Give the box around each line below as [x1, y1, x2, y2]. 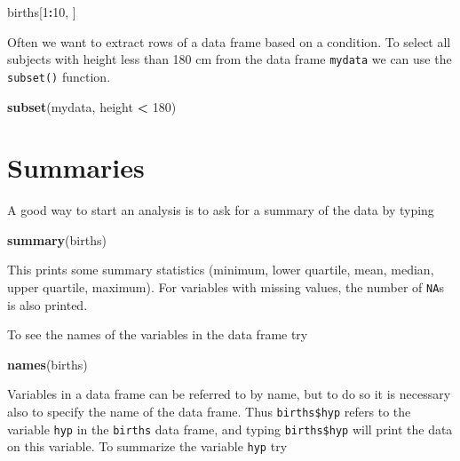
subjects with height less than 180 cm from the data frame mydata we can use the [7, 50, 452, 68]
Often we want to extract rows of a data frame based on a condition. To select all [7, 32, 451, 51]
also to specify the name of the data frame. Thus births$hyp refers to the [7, 402, 411, 421]
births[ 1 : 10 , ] [7, 3, 76, 20]
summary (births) [7, 230, 107, 249]
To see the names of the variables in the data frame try [7, 325, 308, 344]
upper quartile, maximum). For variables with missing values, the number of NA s [7, 278, 444, 296]
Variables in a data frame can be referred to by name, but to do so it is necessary [7, 385, 451, 403]
